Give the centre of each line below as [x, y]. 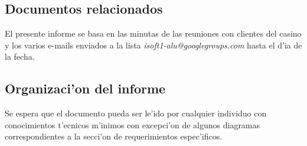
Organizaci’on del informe [85, 88]
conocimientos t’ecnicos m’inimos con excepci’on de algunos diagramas [133, 124]
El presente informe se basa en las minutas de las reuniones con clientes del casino [153, 33]
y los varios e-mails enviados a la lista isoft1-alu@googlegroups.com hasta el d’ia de [153, 45]
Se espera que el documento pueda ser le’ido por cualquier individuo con [136, 113]
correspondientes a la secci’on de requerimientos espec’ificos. [114, 136]
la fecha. [20, 56]
